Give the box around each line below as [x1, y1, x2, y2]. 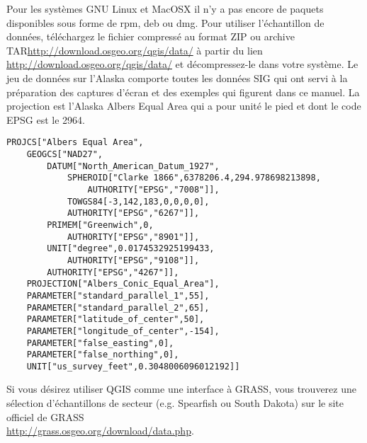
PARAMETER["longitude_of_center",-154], [26, 326, 220, 336]
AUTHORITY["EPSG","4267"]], [47, 267, 179, 277]
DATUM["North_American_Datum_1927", [47, 161, 220, 171]
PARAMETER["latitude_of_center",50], [26, 314, 205, 325]
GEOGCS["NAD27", [26, 149, 103, 159]
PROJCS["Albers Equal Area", [6, 137, 144, 148]
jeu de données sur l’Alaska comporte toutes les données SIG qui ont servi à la [6, 70, 348, 85]
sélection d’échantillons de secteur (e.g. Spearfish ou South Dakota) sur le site [6, 396, 344, 410]
